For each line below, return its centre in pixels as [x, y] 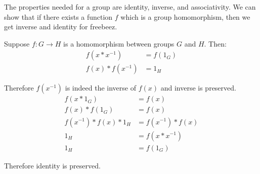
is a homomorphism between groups [119, 43]
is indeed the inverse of [100, 88]
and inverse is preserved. [198, 88]
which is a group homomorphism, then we [185, 16]
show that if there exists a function [58, 16]
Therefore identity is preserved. [52, 165]
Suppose [17, 43]
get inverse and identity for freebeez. [61, 27]
